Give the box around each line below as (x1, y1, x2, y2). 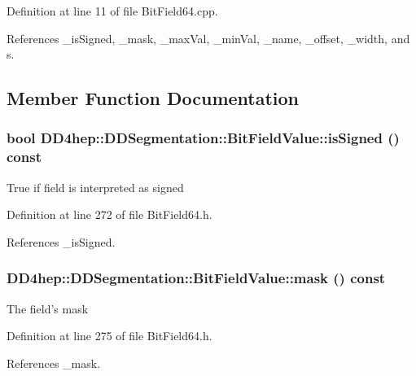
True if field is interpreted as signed (7, 178, 184, 195)
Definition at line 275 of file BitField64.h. (7, 327, 212, 344)
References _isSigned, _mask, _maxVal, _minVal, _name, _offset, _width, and (7, 29, 410, 46)
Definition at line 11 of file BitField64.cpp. (7, 2, 218, 19)
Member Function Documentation (7, 85, 300, 111)
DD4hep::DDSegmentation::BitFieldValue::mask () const (7, 268, 386, 288)
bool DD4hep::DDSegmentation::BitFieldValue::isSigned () (7, 128, 400, 148)
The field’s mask (7, 299, 89, 317)
